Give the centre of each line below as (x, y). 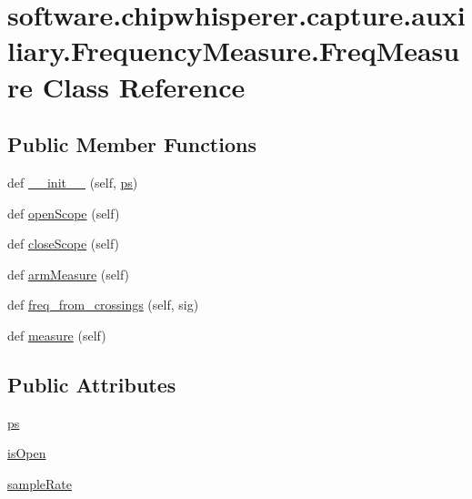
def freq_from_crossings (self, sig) (103, 305)
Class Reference (144, 86)
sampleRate (40, 483)
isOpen (27, 453)
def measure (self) (57, 335)
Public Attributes (92, 384)
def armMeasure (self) (69, 274)
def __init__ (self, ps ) (73, 182)
